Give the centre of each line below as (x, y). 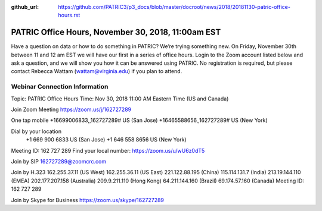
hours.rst (69, 15)
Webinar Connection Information (60, 87)
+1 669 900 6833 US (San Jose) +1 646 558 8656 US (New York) (106, 140)
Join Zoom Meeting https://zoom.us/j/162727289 (71, 109)
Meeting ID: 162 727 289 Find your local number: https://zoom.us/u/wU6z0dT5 (108, 150)
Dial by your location (36, 131)
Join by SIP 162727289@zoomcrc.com (59, 161)
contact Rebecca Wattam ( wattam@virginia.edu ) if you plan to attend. (97, 71)
